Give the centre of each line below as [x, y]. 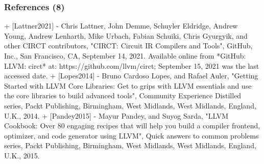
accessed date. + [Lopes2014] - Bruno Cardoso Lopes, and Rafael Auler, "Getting [131, 76]
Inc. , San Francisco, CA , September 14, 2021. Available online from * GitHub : [125, 56]
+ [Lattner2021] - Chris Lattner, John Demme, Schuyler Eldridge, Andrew [121, 26]
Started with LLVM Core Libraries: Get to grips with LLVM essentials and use [128, 85]
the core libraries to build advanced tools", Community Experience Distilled [123, 95]
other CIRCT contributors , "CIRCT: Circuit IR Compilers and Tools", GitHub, [128, 46]
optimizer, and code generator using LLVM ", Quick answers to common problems [131, 135]
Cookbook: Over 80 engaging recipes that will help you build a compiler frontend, [132, 126]
